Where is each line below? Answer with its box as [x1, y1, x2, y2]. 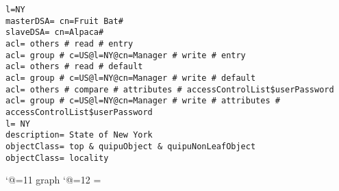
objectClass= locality [5, 153, 109, 163]
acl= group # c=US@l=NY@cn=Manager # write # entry [5, 50, 246, 60]
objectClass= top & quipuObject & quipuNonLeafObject [5, 141, 256, 151]
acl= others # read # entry [5, 38, 134, 49]
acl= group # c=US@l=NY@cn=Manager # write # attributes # [5, 96, 280, 106]
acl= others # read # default [5, 62, 143, 72]
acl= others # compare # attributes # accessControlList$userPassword [5, 84, 334, 94]
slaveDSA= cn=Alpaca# [5, 27, 104, 38]
